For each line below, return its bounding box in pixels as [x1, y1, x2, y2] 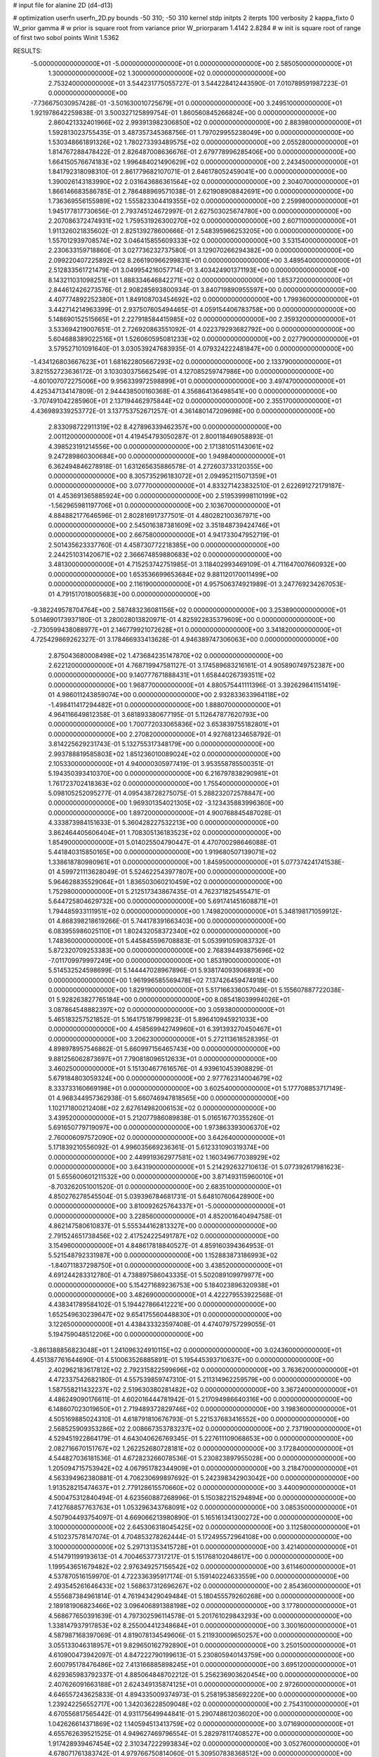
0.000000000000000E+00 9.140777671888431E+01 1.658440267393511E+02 [48, 671, 276, 680]
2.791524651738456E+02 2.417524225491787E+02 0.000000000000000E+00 [48, 1231, 279, 1240]
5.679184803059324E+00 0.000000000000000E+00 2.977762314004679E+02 [48, 1074, 283, 1082]
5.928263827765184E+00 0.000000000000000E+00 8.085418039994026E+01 [56, 995, 291, 1004]
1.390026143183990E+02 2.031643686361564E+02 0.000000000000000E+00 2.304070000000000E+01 [48, 177, 359, 186]
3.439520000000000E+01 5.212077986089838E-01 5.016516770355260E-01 [48, 1113, 274, 1122]
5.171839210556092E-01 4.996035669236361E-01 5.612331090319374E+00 [48, 1143, 270, 1152]
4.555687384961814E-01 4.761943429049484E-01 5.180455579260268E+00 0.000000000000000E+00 [48, 1592, 354, 1600]
